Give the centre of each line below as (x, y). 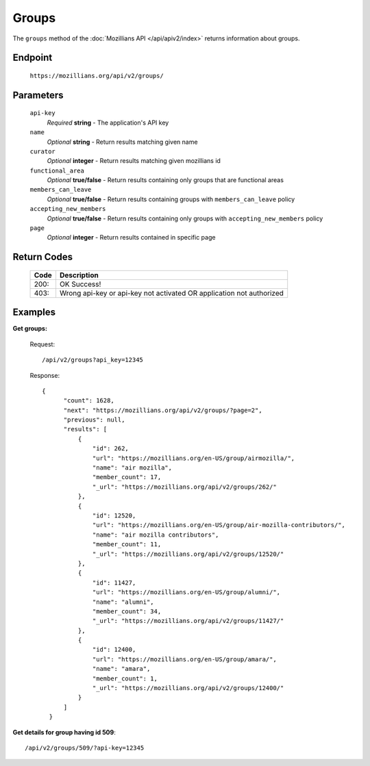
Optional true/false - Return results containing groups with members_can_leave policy (171, 199)
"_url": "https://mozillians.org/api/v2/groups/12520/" (188, 554)
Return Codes (43, 257)
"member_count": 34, (127, 611)
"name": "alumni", (123, 602)
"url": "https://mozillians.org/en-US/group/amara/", (185, 659)
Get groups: (30, 329)
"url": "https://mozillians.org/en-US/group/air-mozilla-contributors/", (219, 525)
